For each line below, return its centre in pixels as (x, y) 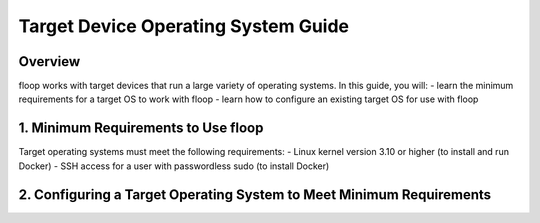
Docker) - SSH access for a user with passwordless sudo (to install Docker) (174, 166)
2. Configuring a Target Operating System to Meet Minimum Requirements (255, 194)
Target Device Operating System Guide (184, 26)
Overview (49, 61)
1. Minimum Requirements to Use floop (141, 128)
